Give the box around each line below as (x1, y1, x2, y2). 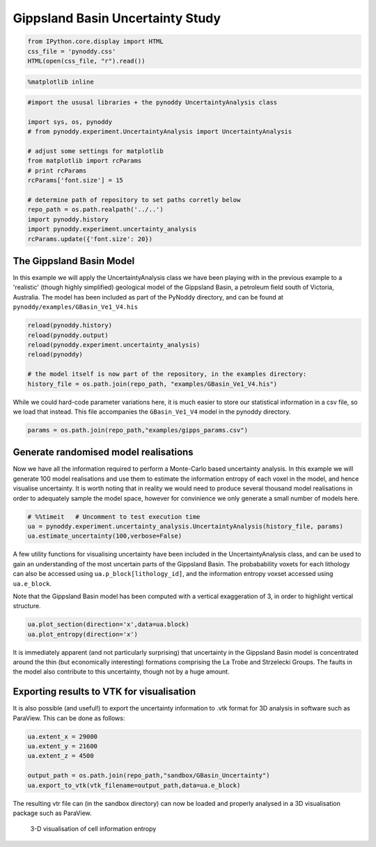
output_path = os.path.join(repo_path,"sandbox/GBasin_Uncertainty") (27, 772, 270, 779)
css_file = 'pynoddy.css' (27, 47, 116, 55)
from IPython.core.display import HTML (27, 38, 164, 45)
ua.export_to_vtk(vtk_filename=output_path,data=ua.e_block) (27, 781, 241, 789)
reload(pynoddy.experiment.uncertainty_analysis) (27, 341, 201, 348)
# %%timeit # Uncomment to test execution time (27, 513, 201, 520)
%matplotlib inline (27, 77, 94, 86)
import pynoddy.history (27, 215, 109, 223)
